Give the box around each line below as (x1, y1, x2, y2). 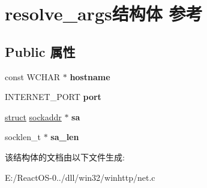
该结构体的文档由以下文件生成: (5, 150, 125, 163)
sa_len (50, 131, 79, 143)
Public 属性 (5, 42, 76, 60)
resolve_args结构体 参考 (5, 1, 203, 26)
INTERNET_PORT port (5, 90, 101, 103)
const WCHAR (5, 70, 61, 83)
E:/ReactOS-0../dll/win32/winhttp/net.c (5, 171, 155, 183)
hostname (70, 70, 110, 83)
